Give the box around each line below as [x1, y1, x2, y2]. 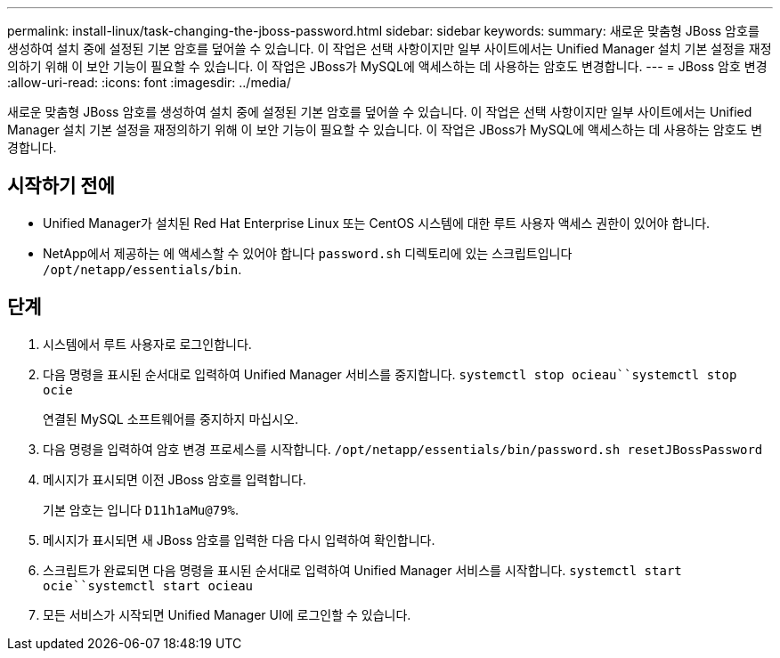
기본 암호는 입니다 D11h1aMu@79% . [43, 501, 240, 517]
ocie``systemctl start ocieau [43, 578, 254, 593]
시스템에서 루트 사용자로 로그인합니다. [43, 336, 252, 352]
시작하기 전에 [7, 175, 115, 198]
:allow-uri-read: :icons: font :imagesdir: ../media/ [7, 75, 291, 90]
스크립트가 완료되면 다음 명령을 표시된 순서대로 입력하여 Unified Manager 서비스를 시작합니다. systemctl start [43, 562, 682, 578]
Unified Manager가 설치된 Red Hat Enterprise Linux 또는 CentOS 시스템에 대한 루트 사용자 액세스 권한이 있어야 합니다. [43, 215, 711, 231]
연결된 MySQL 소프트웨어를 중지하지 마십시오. [43, 410, 298, 426]
